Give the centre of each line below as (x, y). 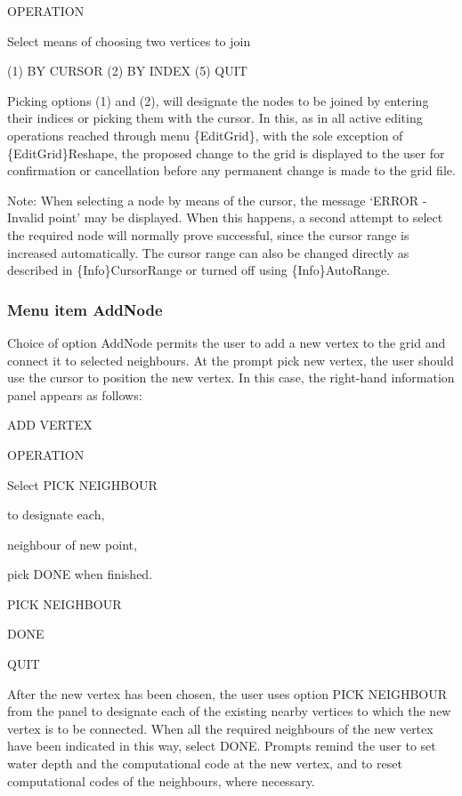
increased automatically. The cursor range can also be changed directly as (208, 252)
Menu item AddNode (85, 309)
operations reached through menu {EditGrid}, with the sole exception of (205, 135)
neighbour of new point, (72, 544)
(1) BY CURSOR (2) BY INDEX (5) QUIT (127, 71)
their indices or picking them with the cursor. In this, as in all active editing (215, 118)
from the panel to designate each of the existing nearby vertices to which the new (229, 711)
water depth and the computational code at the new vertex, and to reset (205, 764)
